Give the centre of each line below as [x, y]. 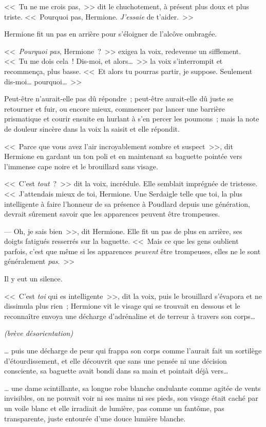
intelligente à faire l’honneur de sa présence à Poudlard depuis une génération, [127, 203]
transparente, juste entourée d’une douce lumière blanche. [95, 418]
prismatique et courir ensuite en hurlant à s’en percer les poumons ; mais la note [132, 119]
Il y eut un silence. [33, 279]
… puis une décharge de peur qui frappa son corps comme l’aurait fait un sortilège [133, 351]
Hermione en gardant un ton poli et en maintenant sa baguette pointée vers [123, 156]
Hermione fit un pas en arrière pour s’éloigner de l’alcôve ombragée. [111, 34]
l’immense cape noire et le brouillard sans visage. [81, 166]
